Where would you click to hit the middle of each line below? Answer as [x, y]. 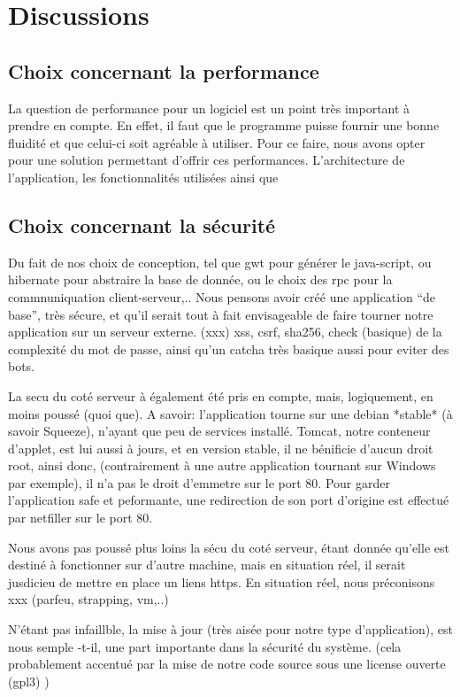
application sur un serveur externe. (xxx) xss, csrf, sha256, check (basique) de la [225, 332]
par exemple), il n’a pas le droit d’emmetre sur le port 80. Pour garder [199, 482]
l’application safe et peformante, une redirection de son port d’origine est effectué [229, 500]
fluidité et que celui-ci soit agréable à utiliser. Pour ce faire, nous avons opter [217, 142]
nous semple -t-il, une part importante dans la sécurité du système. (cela [205, 646]
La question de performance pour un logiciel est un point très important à [209, 108]
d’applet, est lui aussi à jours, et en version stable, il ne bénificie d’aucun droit [221, 448]
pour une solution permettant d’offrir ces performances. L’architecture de [207, 160]
